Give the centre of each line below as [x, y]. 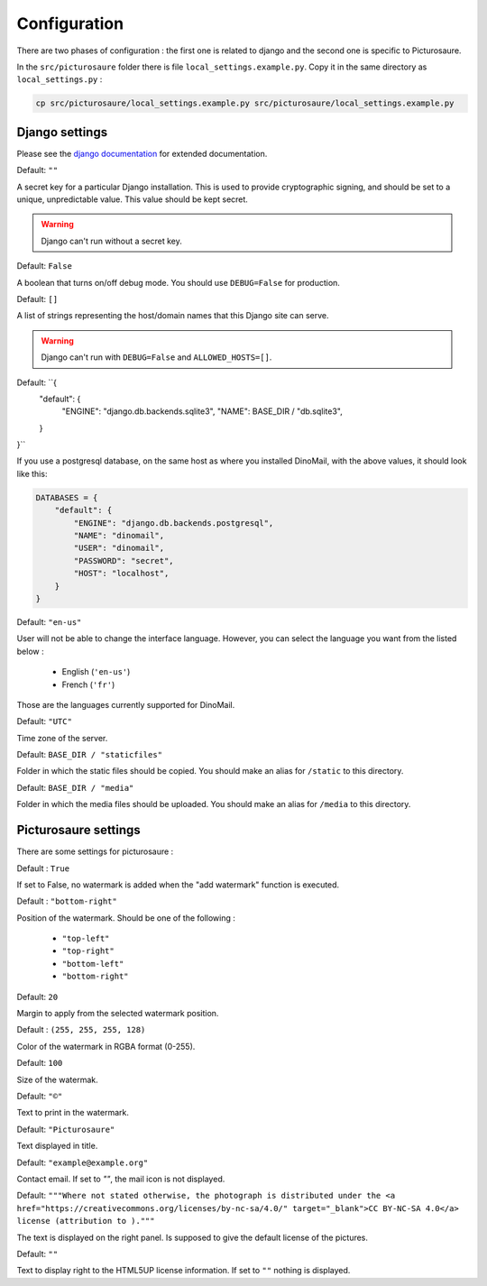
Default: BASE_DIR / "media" [75, 787]
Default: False [44, 266]
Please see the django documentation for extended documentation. [142, 153]
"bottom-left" [93, 964]
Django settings [62, 132]
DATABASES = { [67, 497]
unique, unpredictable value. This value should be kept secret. [132, 199]
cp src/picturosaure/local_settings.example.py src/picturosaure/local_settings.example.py [245, 103]
